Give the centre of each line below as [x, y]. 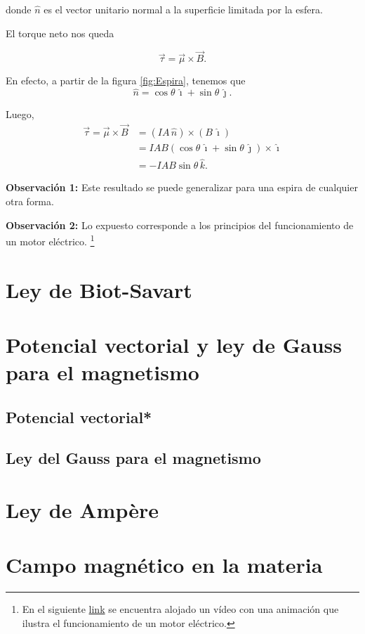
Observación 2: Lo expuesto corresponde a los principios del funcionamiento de [180, 225]
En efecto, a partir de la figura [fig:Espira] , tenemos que [126, 80]
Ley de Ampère [82, 510]
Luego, [20, 114]
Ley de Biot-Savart [99, 289]
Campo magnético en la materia [164, 565]
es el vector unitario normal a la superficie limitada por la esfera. [183, 9]
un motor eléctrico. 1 [50, 240]
